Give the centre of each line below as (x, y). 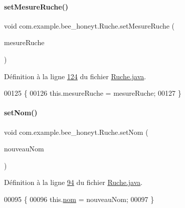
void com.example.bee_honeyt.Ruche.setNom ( (76, 132)
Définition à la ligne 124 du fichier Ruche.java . (75, 76)
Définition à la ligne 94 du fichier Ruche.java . (73, 182)
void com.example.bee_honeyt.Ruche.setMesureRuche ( (89, 25)
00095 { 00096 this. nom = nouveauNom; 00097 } (79, 199)
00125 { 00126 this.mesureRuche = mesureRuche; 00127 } (93, 93)
